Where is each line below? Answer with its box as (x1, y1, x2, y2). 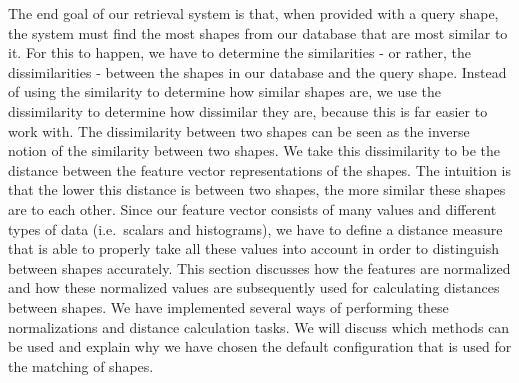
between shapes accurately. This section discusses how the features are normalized (8, 257, 511, 278)
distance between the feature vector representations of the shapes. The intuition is (8, 159, 512, 180)
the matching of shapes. (8, 355, 154, 376)
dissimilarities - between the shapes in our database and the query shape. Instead (8, 61, 507, 82)
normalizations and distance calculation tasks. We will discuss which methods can (8, 316, 510, 337)
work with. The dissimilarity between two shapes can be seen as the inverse (8, 120, 470, 141)
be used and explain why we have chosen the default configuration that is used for (8, 336, 512, 357)
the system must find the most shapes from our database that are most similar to (8, 22, 508, 43)
